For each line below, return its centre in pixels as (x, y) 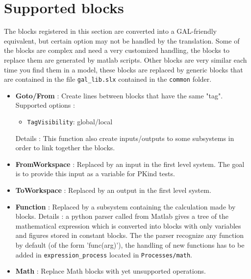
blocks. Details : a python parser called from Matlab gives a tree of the (122, 216)
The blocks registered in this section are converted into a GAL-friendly (110, 31)
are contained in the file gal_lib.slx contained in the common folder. (108, 79)
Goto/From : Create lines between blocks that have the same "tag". (119, 95)
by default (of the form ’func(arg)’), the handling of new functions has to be (130, 244)
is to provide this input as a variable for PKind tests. (95, 174)
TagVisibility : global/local (70, 121)
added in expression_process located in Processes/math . (104, 254)
